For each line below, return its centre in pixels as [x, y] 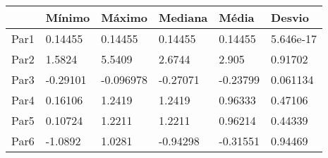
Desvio [290, 17]
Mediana [183, 17]
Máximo [124, 17]
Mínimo [68, 17]
